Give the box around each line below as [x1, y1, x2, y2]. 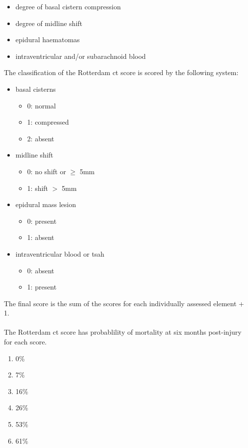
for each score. [4, 337, 47, 347]
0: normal [27, 100, 56, 110]
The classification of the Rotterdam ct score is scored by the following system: [4, 67, 239, 78]
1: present [27, 282, 57, 292]
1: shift [27, 183, 49, 193]
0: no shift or [27, 166, 66, 176]
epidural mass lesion [15, 199, 76, 210]
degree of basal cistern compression [15, 1, 121, 11]
